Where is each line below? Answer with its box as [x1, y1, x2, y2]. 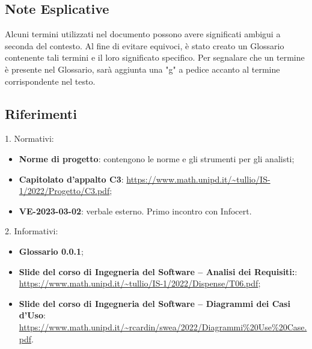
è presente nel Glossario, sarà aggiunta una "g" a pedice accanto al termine [5, 62, 280, 75]
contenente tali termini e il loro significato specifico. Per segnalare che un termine [5, 51, 305, 64]
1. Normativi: [5, 132, 54, 145]
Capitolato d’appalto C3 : [19, 172, 124, 185]
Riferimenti [5, 104, 77, 123]
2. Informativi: [5, 225, 58, 237]
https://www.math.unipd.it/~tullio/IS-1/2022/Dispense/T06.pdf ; [19, 277, 261, 290]
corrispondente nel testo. [5, 74, 96, 87]
